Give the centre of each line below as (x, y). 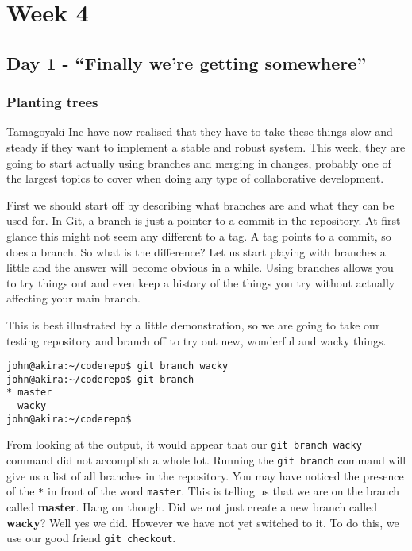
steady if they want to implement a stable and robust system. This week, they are (206, 146)
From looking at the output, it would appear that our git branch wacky (184, 444)
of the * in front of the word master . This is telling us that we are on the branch (203, 491)
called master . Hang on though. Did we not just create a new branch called (192, 506)
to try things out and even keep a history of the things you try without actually (201, 282)
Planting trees (52, 102)
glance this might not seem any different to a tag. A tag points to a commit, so (199, 235)
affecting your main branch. (73, 298)
